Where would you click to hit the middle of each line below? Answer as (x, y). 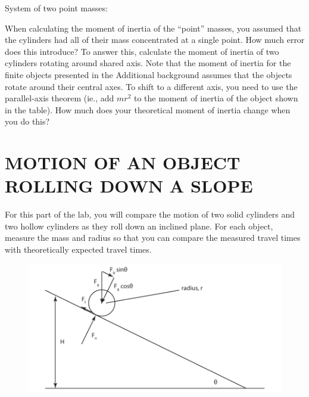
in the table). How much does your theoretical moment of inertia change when (148, 109)
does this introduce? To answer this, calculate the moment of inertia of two (142, 51)
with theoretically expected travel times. (78, 249)
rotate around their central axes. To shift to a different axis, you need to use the (151, 86)
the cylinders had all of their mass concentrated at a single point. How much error (155, 40)
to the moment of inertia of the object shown (216, 98)
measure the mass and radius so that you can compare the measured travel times (153, 238)
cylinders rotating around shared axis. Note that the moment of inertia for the (148, 63)
